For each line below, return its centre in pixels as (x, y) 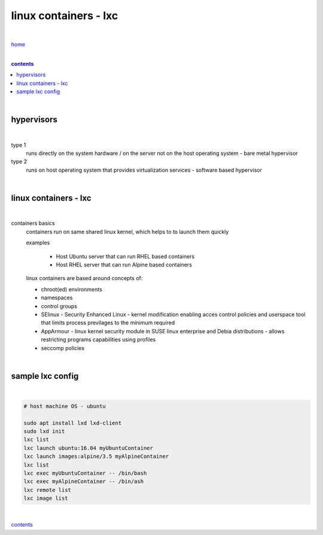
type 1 (19, 145)
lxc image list (46, 498)
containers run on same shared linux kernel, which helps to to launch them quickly (127, 232)
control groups (59, 306)
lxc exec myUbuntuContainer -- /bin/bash (85, 473)
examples (38, 243)
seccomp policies (63, 348)
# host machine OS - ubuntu (65, 406)
